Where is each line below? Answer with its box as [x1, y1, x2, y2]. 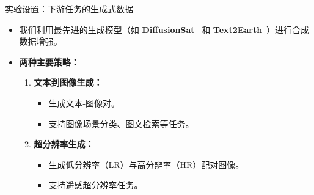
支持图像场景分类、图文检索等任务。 [48, 117, 194, 130]
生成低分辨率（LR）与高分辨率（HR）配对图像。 [48, 158, 244, 171]
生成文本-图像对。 [48, 96, 120, 109]
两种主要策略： [19, 55, 79, 68]
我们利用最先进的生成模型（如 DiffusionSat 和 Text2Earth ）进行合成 [19, 23, 310, 35]
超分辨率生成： [34, 138, 94, 150]
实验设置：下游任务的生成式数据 [5, 2, 133, 15]
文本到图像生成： [34, 76, 103, 89]
